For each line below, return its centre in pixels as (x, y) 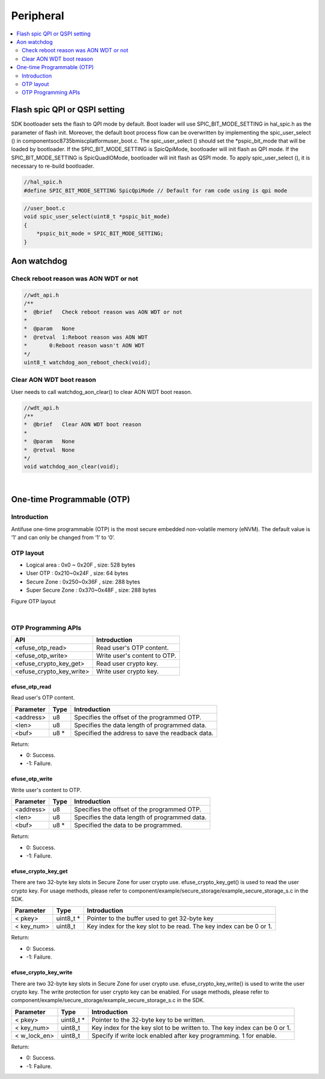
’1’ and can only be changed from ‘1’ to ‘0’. (63, 537)
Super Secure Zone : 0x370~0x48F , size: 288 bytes (91, 590)
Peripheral (38, 16)
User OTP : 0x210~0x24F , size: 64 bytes (77, 573)
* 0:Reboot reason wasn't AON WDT (84, 346)
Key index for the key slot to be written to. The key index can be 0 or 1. (191, 1027)
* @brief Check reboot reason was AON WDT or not (103, 312)
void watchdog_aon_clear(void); (72, 467)
